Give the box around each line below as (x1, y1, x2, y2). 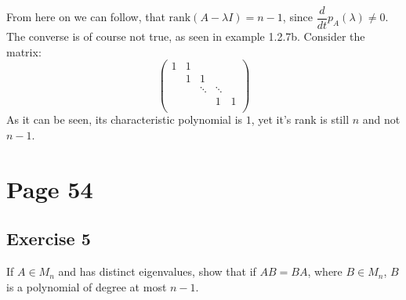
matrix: (6, 43, 42, 60)
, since (282, 9, 314, 25)
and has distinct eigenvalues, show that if (58, 263, 256, 280)
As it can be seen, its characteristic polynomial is (6, 111, 243, 128)
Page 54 (6, 172, 93, 204)
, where (307, 263, 343, 280)
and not (362, 111, 401, 128)
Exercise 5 (6, 226, 91, 251)
